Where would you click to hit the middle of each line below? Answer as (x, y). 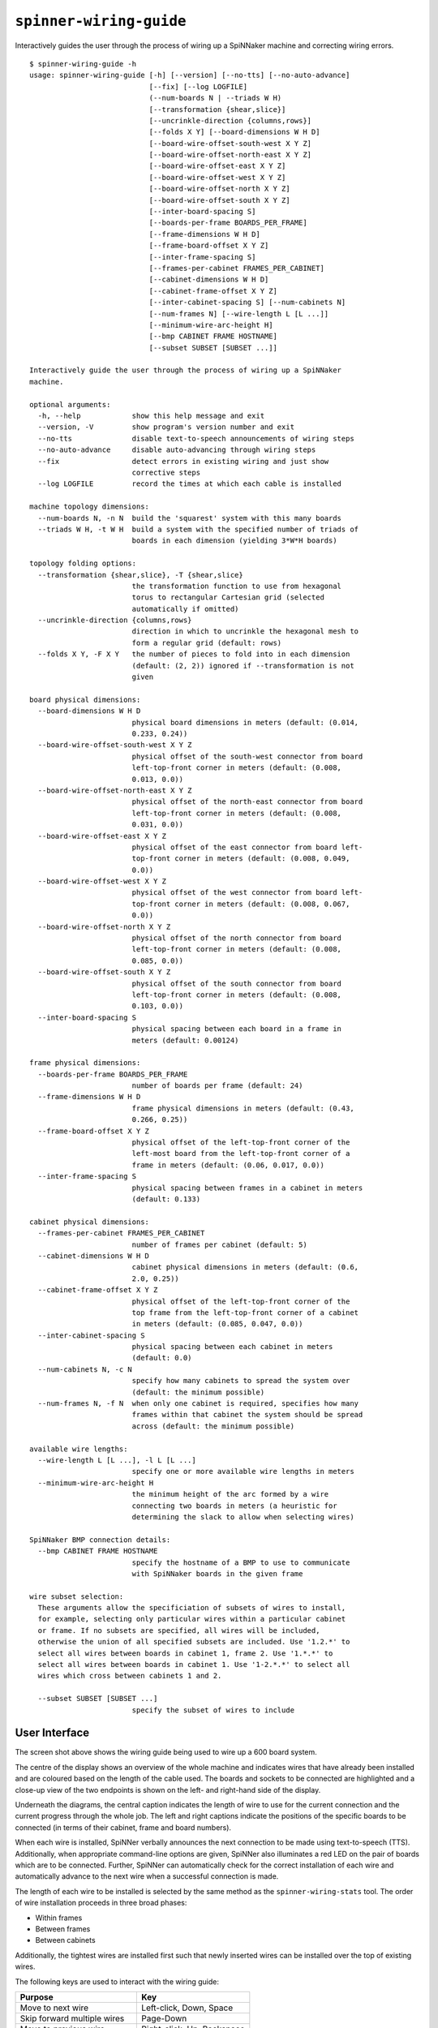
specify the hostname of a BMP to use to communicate (241, 1562)
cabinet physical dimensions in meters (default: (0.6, (245, 1267)
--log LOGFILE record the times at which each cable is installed (190, 484)
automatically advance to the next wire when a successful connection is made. (147, 1876)
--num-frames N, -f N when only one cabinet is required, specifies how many (198, 1404)
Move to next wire (54, 2008)
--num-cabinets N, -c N (85, 1369)
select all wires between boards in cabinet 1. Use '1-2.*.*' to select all (194, 1665)
